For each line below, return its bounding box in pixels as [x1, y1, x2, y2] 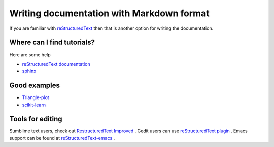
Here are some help [9, 52, 51, 58]
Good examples [9, 81, 60, 90]
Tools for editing [9, 115, 63, 123]
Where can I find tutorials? [9, 38, 95, 47]
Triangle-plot [22, 94, 49, 101]
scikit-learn [22, 102, 46, 108]
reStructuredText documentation [22, 61, 91, 67]
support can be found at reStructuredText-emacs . [9, 135, 115, 141]
